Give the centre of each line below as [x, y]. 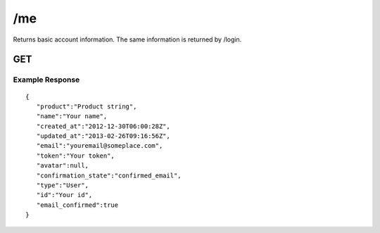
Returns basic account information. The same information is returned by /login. [127, 39]
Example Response [46, 80]
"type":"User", [63, 185]
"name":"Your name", [72, 116]
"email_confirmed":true [77, 205]
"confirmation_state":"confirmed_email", [109, 175]
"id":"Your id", [64, 195]
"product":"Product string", [87, 106]
